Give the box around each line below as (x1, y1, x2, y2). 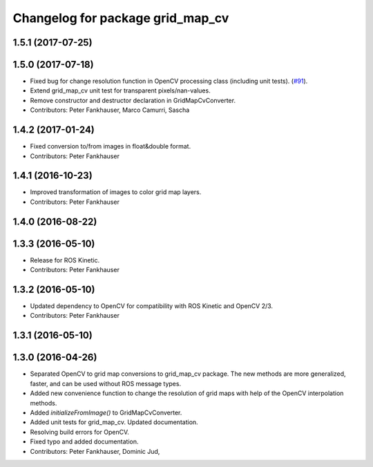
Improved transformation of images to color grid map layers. (30, 188, 202, 196)
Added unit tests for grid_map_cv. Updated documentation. (30, 418, 198, 426)
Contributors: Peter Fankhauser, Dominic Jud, (30, 447, 160, 455)
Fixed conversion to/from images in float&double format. (30, 142, 191, 151)
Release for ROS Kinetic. (30, 256, 100, 264)
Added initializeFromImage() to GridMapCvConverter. (30, 408, 182, 417)
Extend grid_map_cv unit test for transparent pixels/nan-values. (30, 86, 211, 95)
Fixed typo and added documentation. (30, 437, 139, 446)
